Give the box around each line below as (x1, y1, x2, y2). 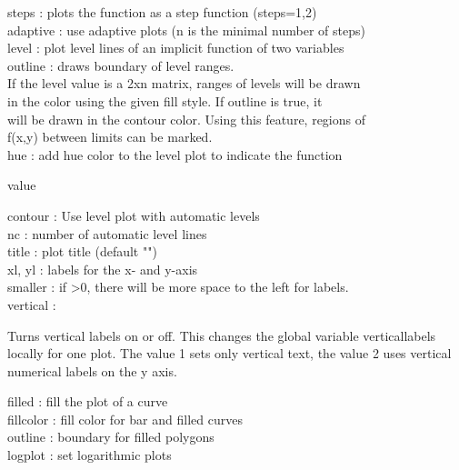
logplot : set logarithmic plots (7, 445, 172, 465)
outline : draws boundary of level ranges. (7, 55, 234, 75)
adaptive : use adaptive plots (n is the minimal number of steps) (7, 20, 365, 39)
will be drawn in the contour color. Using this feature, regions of (7, 109, 366, 128)
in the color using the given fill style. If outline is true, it (7, 91, 323, 110)
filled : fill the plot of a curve (7, 392, 168, 411)
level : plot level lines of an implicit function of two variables (7, 38, 344, 57)
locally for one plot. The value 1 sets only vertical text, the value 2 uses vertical (7, 344, 452, 363)
